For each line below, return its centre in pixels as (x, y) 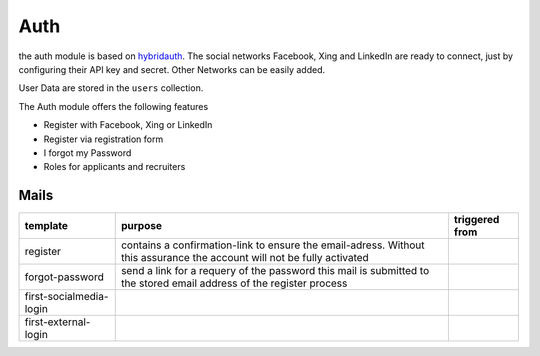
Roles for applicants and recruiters (114, 167)
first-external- (57, 322)
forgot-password (64, 277)
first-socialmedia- (66, 297)
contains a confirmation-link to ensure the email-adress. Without (272, 245)
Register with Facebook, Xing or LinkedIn (128, 125)
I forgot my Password (87, 152)
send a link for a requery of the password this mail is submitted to (275, 271)
